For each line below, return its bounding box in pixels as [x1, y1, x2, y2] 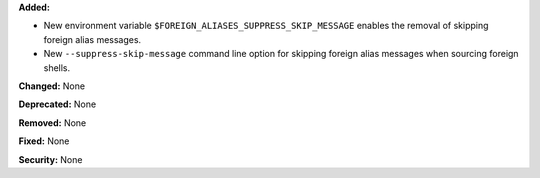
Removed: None [18, 116, 87, 129]
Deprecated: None [18, 98, 97, 110]
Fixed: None [18, 135, 70, 147]
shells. [43, 61, 71, 74]
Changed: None [18, 80, 85, 92]
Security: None [18, 153, 83, 165]
